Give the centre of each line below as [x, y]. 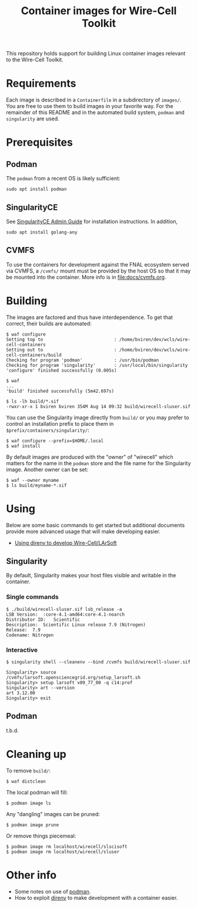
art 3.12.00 [21, 693]
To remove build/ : [29, 770]
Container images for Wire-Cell [99, 11]
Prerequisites [40, 142]
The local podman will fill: [37, 792]
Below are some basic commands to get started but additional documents [96, 525]
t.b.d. [12, 730]
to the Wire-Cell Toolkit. [35, 60]
